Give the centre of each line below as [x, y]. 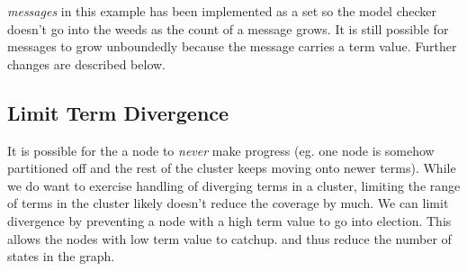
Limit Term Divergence [118, 112]
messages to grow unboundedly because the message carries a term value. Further [232, 46]
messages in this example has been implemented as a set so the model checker [222, 11]
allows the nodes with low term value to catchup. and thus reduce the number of [229, 238]
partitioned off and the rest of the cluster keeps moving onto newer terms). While [232, 168]
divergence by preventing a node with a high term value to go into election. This [229, 220]
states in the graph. [61, 256]
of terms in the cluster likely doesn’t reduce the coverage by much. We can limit [228, 203]
